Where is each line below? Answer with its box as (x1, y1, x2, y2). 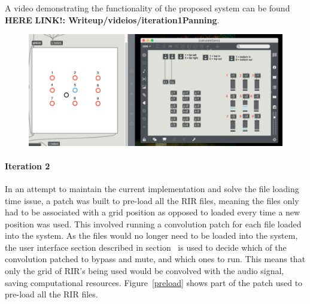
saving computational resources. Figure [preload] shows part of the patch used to (5, 276, 303, 288)
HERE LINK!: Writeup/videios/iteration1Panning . (5, 13, 220, 26)
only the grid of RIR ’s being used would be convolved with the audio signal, (5, 265, 284, 277)
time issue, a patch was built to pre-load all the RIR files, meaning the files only (5, 194, 299, 206)
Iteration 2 (5, 159, 50, 172)
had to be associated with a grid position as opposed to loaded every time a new (5, 206, 300, 218)
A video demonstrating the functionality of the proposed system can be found (5, 2, 290, 14)
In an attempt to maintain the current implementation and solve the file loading (5, 182, 299, 194)
